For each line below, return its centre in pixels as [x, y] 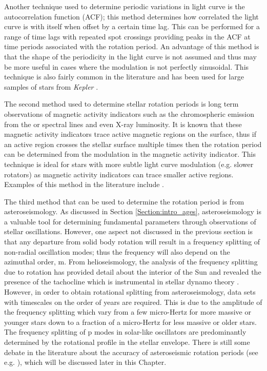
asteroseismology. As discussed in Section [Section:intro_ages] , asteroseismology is [133, 211]
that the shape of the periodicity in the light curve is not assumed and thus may [130, 56]
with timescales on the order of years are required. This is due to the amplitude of [133, 302]
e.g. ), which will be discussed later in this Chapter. [85, 362]
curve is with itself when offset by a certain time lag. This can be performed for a [132, 26]
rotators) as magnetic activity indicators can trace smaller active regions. [119, 174]
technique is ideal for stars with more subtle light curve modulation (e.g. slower [129, 164]
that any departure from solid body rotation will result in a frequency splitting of [132, 242]
